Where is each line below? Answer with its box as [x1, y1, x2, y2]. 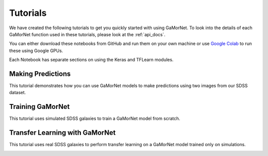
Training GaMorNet [9, 103, 70, 111]
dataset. [9, 90, 26, 96]
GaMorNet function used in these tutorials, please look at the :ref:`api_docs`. [9, 31, 166, 37]
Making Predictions [9, 69, 71, 78]
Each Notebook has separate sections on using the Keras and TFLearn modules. [9, 57, 174, 63]
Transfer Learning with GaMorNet [9, 129, 116, 137]
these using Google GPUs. [9, 48, 63, 53]
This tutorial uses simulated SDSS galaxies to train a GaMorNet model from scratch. [9, 115, 181, 121]
